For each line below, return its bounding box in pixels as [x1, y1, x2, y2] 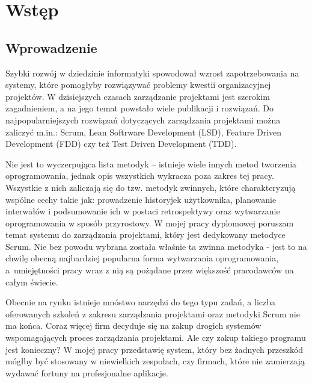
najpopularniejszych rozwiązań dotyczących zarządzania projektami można [5, 113, 281, 126]
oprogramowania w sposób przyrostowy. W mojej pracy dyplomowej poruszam [5, 216, 294, 229]
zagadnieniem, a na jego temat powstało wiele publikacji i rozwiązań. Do [5, 102, 274, 114]
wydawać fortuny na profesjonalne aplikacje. [5, 366, 168, 379]
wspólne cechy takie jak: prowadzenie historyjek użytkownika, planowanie [5, 193, 277, 205]
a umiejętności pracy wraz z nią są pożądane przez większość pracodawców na [5, 264, 294, 276]
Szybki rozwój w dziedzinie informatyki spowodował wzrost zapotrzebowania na [5, 66, 299, 79]
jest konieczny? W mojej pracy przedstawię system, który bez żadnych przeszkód [5, 343, 304, 355]
